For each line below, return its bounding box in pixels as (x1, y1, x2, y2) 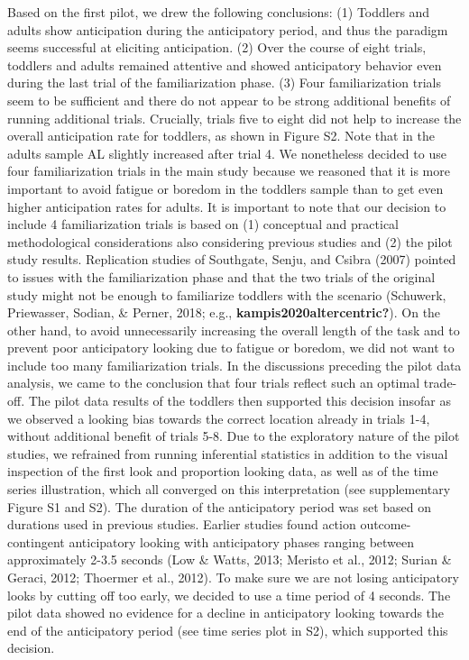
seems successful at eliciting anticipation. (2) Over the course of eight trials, (7, 38, 427, 57)
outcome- (360, 515, 411, 534)
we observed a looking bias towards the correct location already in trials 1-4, (7, 408, 430, 427)
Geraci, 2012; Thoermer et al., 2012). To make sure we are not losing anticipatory (7, 568, 459, 586)
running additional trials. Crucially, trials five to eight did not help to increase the (7, 108, 462, 127)
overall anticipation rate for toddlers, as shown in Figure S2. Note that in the (7, 126, 435, 145)
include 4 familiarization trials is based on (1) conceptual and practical (7, 215, 399, 234)
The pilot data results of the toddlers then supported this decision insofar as (28, 391, 451, 410)
